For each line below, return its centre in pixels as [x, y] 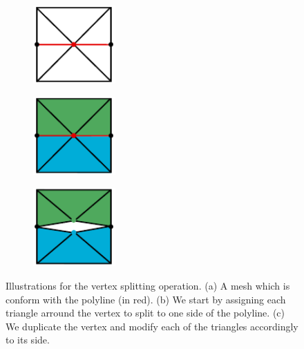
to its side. [28, 340]
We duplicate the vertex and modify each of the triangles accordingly [152, 326]
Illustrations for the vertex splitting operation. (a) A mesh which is [148, 285]
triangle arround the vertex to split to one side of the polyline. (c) [145, 313]
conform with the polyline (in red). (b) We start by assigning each [146, 299]
